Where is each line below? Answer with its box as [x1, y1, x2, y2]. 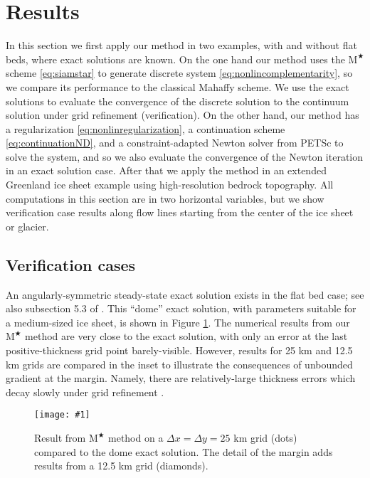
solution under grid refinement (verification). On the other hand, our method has [6, 107, 359, 122]
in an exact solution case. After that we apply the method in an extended [6, 163, 327, 178]
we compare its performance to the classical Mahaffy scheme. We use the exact [6, 79, 349, 94]
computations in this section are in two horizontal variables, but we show [6, 191, 324, 206]
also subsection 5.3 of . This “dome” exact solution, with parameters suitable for [6, 301, 356, 316]
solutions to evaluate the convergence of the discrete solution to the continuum [6, 93, 349, 108]
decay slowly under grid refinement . [6, 384, 164, 399]
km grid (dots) [233, 430, 297, 445]
